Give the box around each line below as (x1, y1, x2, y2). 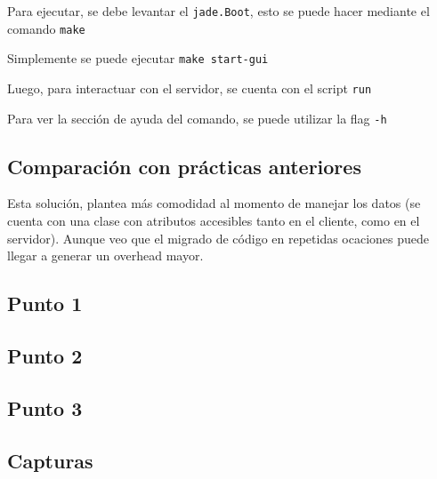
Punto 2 (7, 342, 83, 370)
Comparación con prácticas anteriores (7, 152, 361, 180)
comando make (7, 19, 85, 37)
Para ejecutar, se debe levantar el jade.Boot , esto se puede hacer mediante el (7, 2, 430, 20)
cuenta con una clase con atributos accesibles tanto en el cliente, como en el (7, 212, 420, 230)
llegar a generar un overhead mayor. (7, 246, 204, 265)
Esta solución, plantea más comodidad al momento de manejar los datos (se (7, 194, 421, 212)
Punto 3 (7, 394, 83, 421)
